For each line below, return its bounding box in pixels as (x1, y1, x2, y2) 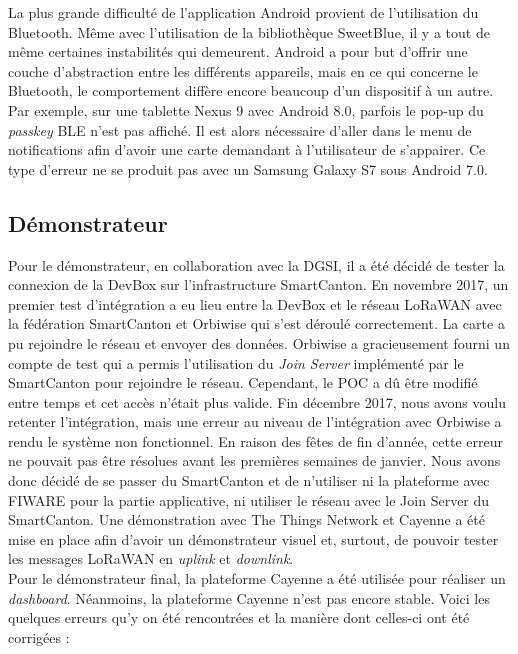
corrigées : (8, 626, 70, 647)
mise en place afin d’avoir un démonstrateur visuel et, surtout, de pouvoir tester (8, 528, 499, 549)
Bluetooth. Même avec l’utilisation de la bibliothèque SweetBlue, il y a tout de (8, 21, 490, 42)
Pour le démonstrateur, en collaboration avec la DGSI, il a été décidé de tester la (8, 254, 505, 275)
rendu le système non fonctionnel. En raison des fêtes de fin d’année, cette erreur (8, 430, 504, 451)
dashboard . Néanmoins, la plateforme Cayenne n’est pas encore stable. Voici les (8, 587, 490, 608)
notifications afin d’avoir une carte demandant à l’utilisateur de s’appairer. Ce (8, 139, 486, 160)
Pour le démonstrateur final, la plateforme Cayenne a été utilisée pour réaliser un (8, 568, 506, 589)
